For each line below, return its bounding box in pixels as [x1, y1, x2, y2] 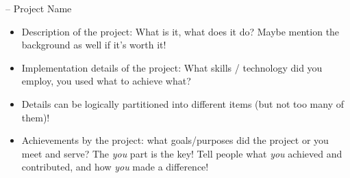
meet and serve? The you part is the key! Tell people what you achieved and [21, 146, 342, 160]
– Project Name [5, 1, 72, 15]
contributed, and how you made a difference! [21, 160, 209, 174]
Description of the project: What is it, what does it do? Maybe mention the [21, 24, 340, 38]
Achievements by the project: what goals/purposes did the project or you [21, 133, 329, 147]
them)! [21, 110, 50, 124]
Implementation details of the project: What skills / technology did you [21, 60, 323, 74]
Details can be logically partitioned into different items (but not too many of [21, 96, 345, 110]
